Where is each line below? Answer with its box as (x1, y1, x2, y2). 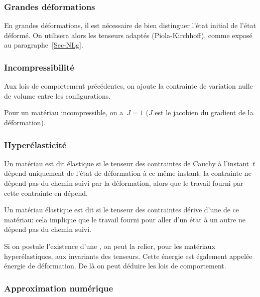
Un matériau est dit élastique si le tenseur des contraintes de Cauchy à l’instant (4, 158, 249, 168)
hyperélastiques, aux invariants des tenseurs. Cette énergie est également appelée (4, 250, 252, 261)
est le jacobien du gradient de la (155, 107, 253, 118)
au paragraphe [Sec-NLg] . (4, 40, 83, 50)
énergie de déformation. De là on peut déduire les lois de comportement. (4, 260, 226, 271)
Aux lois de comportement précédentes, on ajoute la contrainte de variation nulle (4, 81, 253, 91)
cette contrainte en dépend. (4, 187, 88, 198)
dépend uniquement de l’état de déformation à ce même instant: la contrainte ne (4, 168, 251, 178)
